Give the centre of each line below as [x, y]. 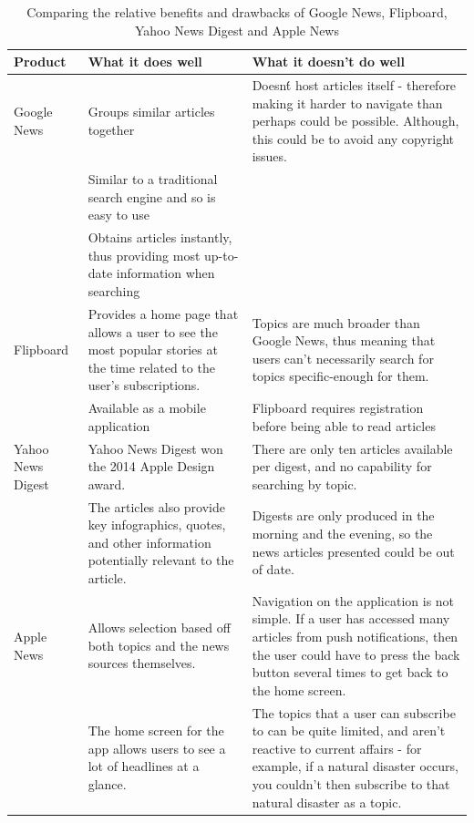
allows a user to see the [153, 331]
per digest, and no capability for [342, 466]
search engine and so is [152, 196]
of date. [273, 569]
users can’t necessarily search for [343, 358]
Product [40, 62]
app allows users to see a [157, 748]
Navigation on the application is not [353, 600]
